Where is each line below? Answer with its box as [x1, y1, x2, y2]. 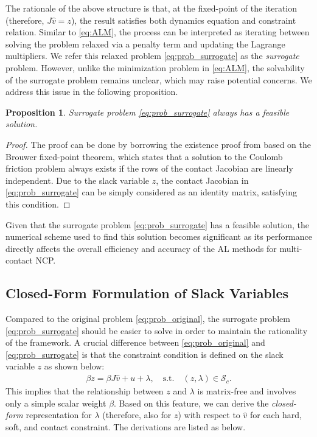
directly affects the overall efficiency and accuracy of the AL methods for [5, 242, 277, 254]
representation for [26, 408, 92, 421]
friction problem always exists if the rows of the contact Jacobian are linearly [5, 162, 293, 175]
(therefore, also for [102, 408, 172, 421]
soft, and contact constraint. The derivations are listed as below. [5, 420, 246, 433]
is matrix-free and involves [197, 385, 296, 397]
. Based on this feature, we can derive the [114, 396, 269, 409]
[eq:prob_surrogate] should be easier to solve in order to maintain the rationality [5, 324, 308, 337]
